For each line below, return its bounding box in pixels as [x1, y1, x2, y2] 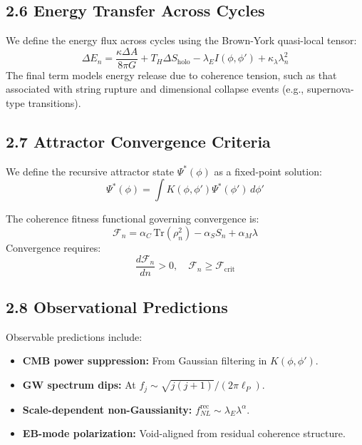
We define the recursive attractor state [6, 163, 174, 178]
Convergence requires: [6, 240, 101, 255]
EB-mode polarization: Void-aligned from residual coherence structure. [22, 426, 346, 441]
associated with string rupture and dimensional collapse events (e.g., [6, 81, 304, 96]
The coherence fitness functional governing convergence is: [6, 211, 259, 226]
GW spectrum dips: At [22, 377, 136, 392]
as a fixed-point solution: [214, 163, 322, 178]
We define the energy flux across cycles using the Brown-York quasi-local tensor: [6, 33, 357, 48]
